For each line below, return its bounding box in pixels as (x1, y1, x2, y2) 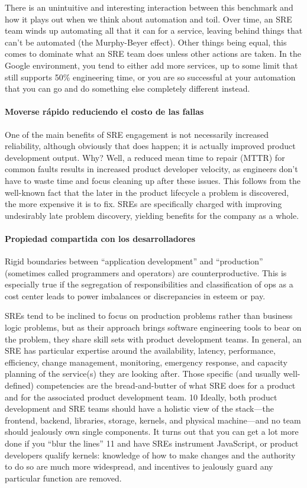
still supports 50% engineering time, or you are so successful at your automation (5, 70, 296, 83)
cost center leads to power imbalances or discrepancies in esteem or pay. (5, 289, 266, 302)
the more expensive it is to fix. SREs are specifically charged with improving (5, 198, 282, 210)
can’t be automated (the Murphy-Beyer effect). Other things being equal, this (5, 35, 287, 48)
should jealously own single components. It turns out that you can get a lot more (5, 425, 299, 438)
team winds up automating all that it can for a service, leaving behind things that (5, 24, 303, 37)
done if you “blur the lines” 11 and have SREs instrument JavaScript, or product (5, 437, 299, 449)
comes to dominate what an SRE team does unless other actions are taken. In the (5, 47, 301, 60)
